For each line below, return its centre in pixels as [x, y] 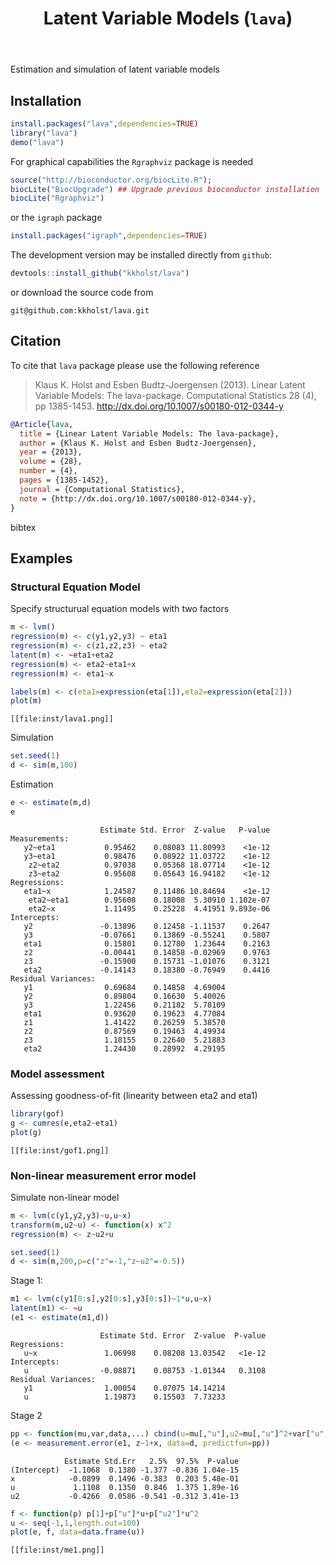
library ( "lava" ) [44, 133]
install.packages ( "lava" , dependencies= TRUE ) [104, 124]
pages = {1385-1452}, [64, 480]
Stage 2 [26, 1415]
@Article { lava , [42, 424]
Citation [36, 341]
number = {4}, [48, 471]
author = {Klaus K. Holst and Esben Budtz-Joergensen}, [138, 443]
